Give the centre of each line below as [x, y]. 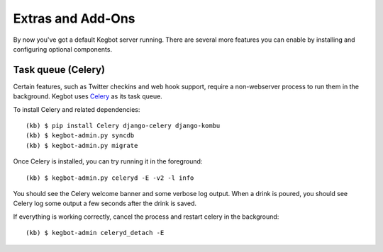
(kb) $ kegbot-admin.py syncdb [80, 136]
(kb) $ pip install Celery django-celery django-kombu [123, 126]
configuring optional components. [63, 49]
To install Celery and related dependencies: [77, 109]
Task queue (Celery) [59, 70]
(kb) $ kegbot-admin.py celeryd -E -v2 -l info [110, 178]
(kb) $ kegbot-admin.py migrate [82, 145]
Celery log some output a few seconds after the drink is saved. [105, 204]
